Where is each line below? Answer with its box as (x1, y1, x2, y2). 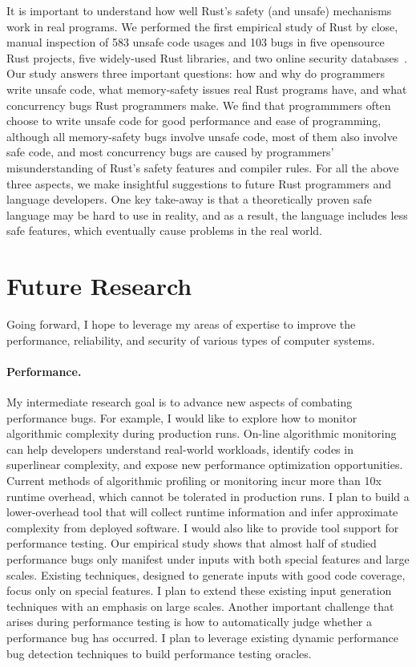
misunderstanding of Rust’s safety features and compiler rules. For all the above (6, 159, 399, 176)
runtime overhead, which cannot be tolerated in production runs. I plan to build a (6, 487, 410, 504)
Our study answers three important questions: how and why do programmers (6, 65, 386, 82)
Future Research (6, 269, 192, 302)
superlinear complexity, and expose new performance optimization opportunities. (6, 456, 403, 473)
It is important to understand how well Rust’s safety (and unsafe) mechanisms (6, 2, 392, 18)
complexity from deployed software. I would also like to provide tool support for (6, 519, 399, 536)
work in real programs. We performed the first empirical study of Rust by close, (6, 18, 398, 34)
